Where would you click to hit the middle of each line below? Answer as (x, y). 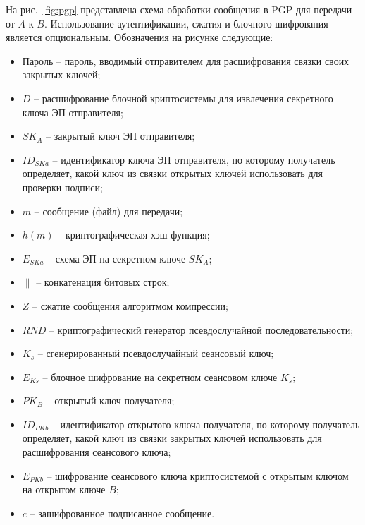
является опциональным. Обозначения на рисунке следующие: (140, 37)
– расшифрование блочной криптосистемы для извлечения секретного (184, 98)
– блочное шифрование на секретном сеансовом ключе (160, 376)
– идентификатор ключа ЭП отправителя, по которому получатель (194, 159)
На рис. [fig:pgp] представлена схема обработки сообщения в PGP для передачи (179, 9)
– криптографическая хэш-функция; (134, 235)
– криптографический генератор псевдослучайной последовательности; (201, 329)
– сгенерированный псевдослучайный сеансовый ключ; (156, 353)
